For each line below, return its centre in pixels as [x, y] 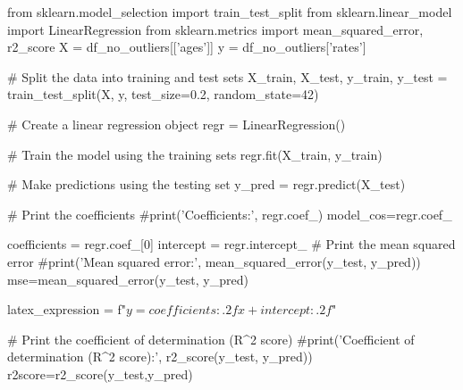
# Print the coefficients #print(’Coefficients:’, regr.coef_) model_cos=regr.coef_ [230, 214]
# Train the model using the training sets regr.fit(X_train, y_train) [195, 154]
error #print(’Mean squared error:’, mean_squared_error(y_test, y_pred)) [214, 261]
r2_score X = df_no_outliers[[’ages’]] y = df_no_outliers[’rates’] [187, 47]
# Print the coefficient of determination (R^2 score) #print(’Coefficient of [211, 339]
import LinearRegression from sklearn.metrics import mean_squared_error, [215, 29]
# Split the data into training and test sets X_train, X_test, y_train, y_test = [227, 76]
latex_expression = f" [67, 309]
